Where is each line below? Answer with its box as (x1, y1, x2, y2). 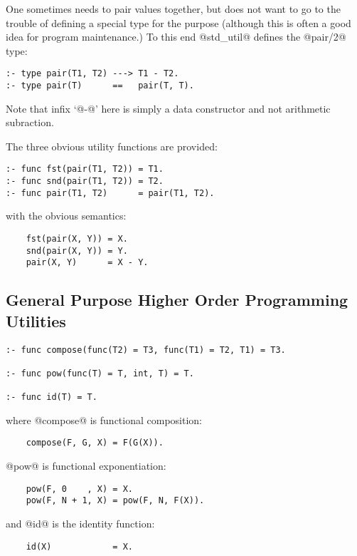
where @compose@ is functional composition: (6, 412, 202, 427)
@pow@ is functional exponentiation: (6, 458, 166, 473)
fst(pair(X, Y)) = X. (26, 234, 128, 244)
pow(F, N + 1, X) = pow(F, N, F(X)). (26, 495, 205, 506)
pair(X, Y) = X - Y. (26, 257, 149, 268)
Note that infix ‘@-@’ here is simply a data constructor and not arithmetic (6, 101, 331, 115)
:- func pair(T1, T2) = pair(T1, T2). (6, 187, 215, 198)
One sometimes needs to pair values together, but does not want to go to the (6, 1, 341, 16)
